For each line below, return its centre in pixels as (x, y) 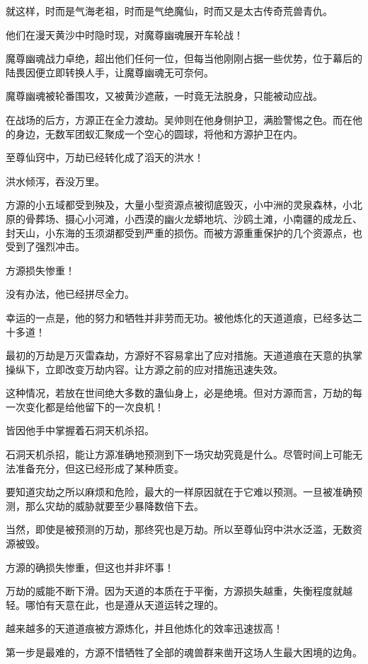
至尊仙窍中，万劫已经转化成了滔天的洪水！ (105, 157)
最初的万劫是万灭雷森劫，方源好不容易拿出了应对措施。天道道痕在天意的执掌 (184, 355)
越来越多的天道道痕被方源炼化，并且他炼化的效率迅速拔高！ (144, 628)
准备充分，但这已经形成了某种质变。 (99, 468)
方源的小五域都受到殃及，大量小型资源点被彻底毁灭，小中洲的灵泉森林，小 (179, 205)
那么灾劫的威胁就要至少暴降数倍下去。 (114, 505)
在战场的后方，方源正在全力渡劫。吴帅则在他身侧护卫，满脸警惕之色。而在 (179, 119)
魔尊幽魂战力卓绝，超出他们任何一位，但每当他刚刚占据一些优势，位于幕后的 (184, 58)
